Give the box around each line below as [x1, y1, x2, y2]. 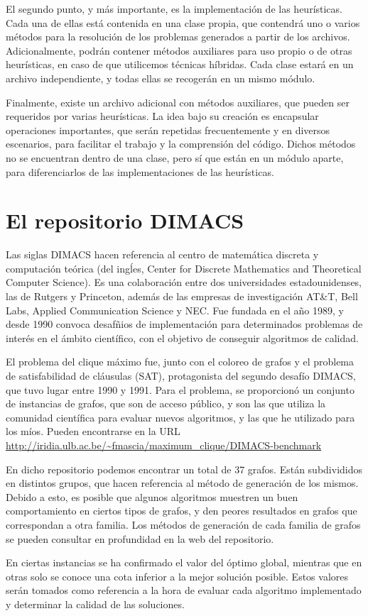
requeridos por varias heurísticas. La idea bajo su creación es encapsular [6, 109, 319, 123]
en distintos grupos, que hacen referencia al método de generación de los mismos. [6, 475, 359, 490]
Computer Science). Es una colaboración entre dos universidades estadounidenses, [6, 275, 362, 290]
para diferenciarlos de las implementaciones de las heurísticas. [6, 164, 274, 179]
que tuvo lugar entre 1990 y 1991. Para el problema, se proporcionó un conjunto [6, 382, 355, 397]
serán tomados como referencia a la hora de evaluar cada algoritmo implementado [6, 583, 362, 598]
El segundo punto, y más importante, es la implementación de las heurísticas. [6, 1, 342, 16]
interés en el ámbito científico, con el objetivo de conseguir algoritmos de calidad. [6, 330, 359, 345]
